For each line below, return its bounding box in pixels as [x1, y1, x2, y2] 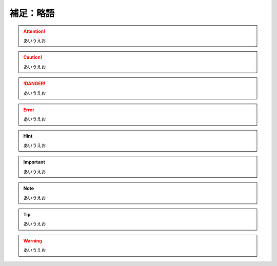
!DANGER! [23, 80, 46, 87]
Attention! [23, 28, 46, 34]
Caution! [23, 54, 43, 60]
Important [23, 159, 46, 165]
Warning [23, 237, 42, 243]
